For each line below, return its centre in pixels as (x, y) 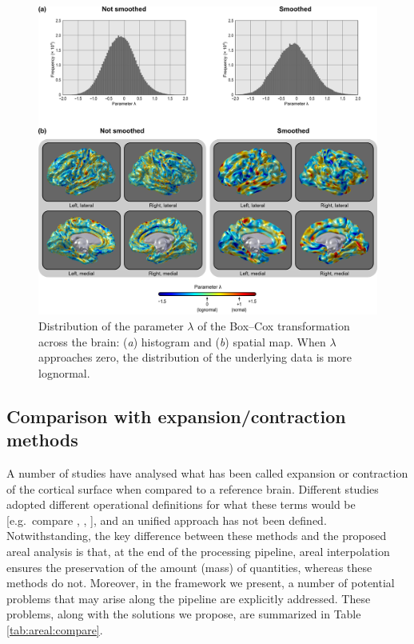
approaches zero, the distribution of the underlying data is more (195, 357)
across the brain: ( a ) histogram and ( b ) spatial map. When (182, 341)
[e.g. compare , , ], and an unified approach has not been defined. (167, 520)
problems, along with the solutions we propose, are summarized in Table (184, 614)
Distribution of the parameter (111, 326)
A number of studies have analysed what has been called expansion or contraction (207, 473)
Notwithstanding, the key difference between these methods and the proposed (197, 536)
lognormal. (64, 372)
